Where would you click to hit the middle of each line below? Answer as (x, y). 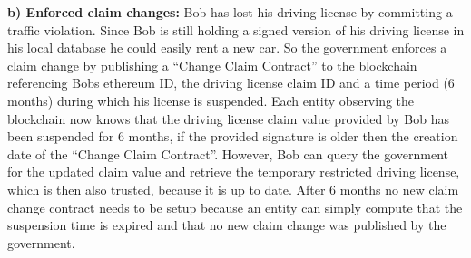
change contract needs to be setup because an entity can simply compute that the (235, 207)
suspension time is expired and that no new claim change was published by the (227, 225)
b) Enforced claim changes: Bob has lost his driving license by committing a (230, 12)
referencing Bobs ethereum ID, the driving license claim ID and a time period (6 (231, 83)
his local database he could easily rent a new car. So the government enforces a (227, 48)
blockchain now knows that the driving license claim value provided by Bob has (229, 118)
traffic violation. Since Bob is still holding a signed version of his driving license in (236, 29)
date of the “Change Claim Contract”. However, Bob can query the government (228, 153)
